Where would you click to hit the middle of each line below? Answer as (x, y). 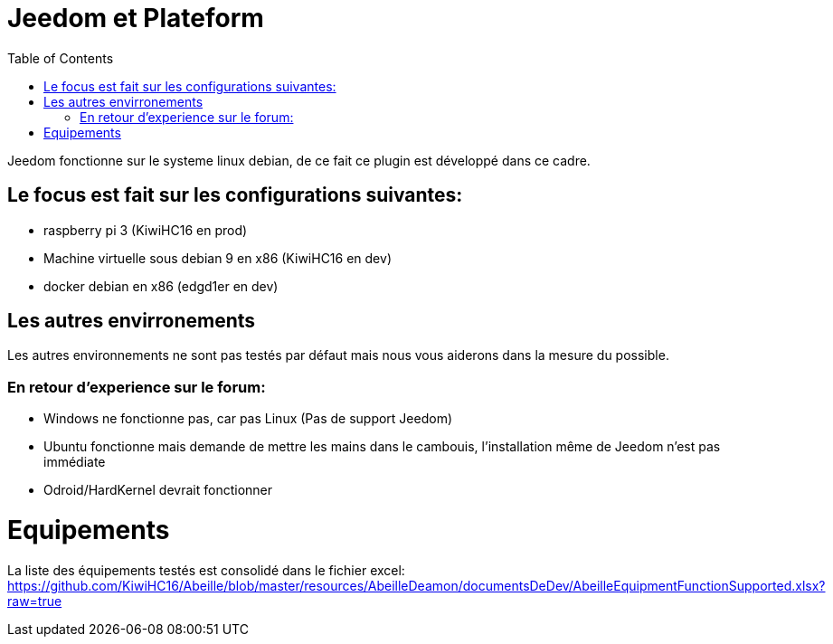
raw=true (35, 601)
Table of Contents (61, 58)
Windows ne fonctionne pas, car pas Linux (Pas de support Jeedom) (248, 419)
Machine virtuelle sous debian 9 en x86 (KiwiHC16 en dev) (218, 258)
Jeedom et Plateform (136, 18)
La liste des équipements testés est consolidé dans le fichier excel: (206, 570)
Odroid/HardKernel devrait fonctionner (158, 490)
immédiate (75, 462)
